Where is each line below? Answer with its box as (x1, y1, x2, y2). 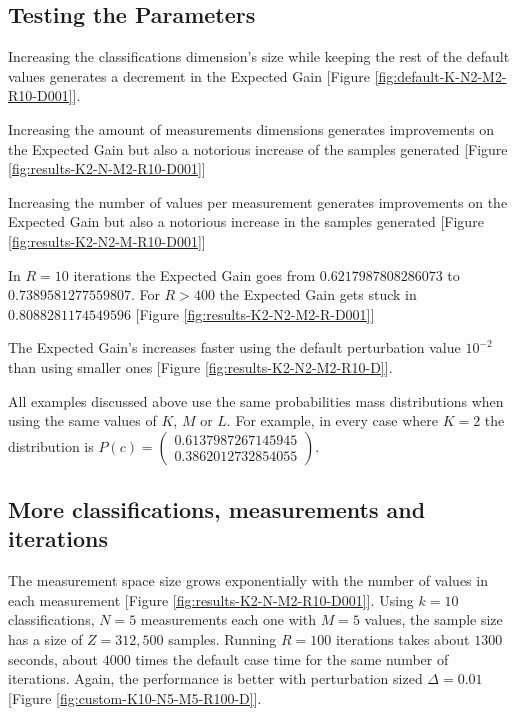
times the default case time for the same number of (135, 648, 449, 669)
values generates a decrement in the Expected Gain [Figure (8, 65, 371, 86)
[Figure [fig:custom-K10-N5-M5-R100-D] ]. (8, 687, 262, 708)
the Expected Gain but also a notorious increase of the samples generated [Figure (8, 138, 508, 159)
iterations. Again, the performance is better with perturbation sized (8, 668, 423, 689)
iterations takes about (335, 629, 470, 650)
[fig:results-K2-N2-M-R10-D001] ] (8, 230, 206, 251)
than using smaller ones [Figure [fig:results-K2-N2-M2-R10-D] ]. (8, 356, 393, 377)
